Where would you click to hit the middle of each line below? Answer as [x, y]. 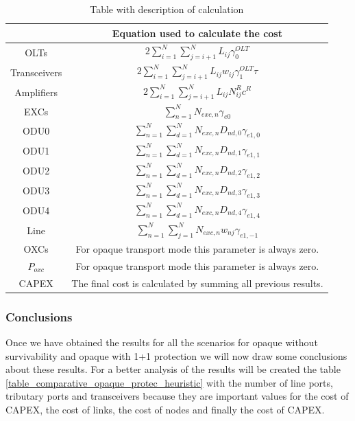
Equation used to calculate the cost [197, 33]
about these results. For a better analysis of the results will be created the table [173, 369]
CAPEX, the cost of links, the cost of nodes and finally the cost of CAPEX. [165, 409]
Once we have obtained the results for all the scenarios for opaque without [162, 342]
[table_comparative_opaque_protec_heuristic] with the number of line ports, [169, 382]
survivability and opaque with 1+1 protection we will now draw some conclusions [176, 355]
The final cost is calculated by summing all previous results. [197, 283]
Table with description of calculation [167, 9]
